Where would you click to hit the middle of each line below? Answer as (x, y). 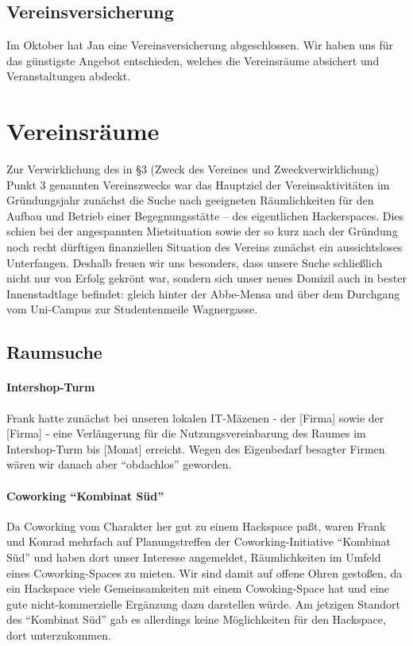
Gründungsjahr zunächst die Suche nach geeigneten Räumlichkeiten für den (190, 200)
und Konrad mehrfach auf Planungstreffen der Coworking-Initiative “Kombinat (199, 541)
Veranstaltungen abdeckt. (69, 76)
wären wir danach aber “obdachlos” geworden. (119, 464)
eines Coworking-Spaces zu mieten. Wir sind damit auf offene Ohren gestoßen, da (205, 572)
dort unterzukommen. (59, 634)
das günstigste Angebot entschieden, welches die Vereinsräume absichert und (193, 60)
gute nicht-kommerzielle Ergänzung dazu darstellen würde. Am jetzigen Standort (203, 603)
